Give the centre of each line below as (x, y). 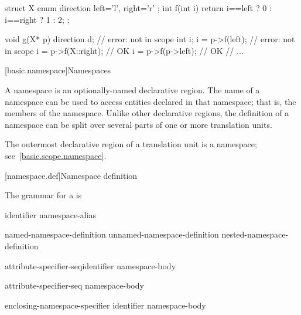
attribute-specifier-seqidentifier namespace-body (90, 265)
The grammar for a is (43, 195)
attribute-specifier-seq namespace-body (74, 285)
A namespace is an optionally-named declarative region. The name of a (132, 89)
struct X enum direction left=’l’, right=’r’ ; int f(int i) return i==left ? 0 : (138, 8)
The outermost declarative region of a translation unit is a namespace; (131, 144)
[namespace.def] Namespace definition (71, 175)
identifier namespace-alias (51, 214)
